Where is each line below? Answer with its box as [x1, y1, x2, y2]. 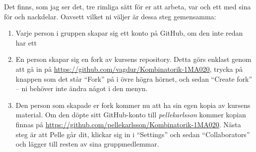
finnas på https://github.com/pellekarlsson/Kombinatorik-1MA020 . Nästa [15, 119, 241, 129]
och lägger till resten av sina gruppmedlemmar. [15, 139, 159, 149]
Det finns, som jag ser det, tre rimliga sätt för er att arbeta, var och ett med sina [4, 1, 251, 11]
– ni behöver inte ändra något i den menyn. [15, 83, 148, 94]
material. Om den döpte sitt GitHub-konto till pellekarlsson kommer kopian [15, 109, 246, 120]
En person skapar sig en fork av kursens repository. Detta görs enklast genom [15, 54, 252, 64]
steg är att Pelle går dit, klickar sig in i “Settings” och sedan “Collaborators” [15, 129, 250, 139]
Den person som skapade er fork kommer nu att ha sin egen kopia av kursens [15, 100, 251, 110]
